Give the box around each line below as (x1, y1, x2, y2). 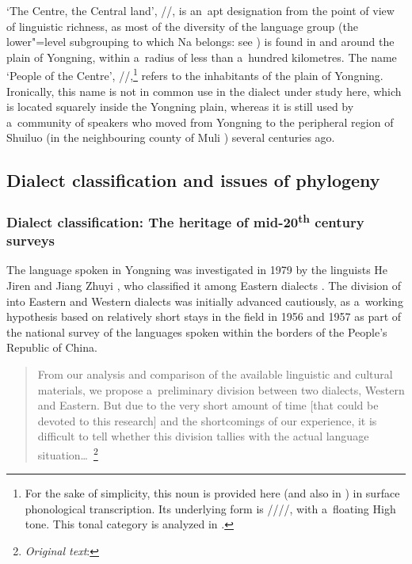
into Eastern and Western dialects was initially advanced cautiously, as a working (6, 292, 403, 309)
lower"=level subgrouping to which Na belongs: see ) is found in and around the (6, 33, 395, 50)
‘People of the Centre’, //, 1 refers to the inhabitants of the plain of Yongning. (6, 65, 383, 84)
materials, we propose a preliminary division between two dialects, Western (37, 381, 405, 398)
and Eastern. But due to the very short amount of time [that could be (37, 397, 379, 413)
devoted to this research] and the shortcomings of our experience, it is (37, 412, 377, 429)
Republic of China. (6, 339, 97, 356)
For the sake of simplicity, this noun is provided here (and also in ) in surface (25, 485, 400, 501)
